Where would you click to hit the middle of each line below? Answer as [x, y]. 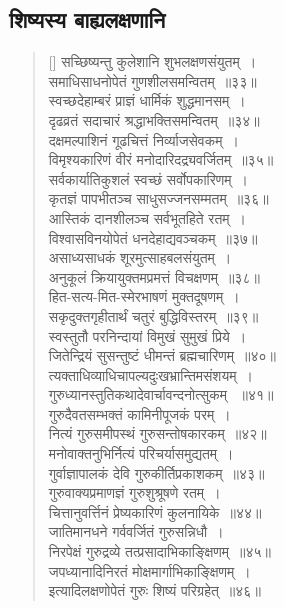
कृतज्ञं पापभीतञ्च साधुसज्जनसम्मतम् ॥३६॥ [158, 198]
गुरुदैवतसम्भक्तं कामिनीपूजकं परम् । [139, 413]
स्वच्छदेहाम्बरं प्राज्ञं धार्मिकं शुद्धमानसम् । [147, 100]
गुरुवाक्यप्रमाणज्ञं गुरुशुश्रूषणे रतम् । [134, 492]
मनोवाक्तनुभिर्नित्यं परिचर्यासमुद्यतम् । [141, 453]
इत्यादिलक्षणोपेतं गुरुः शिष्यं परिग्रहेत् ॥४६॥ [154, 590]
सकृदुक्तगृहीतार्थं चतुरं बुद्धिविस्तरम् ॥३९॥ [153, 315]
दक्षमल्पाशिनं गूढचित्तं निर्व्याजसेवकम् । [143, 139]
